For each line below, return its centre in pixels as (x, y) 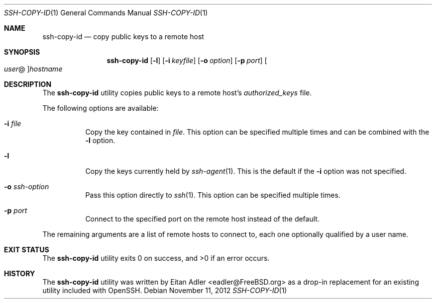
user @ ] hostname (33, 69)
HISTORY (20, 273)
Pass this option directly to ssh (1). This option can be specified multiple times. (213, 195)
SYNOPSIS (22, 52)
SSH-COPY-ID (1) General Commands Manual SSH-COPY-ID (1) (106, 13)
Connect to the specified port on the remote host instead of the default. (202, 219)
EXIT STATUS (27, 250)
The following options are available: (101, 108)
